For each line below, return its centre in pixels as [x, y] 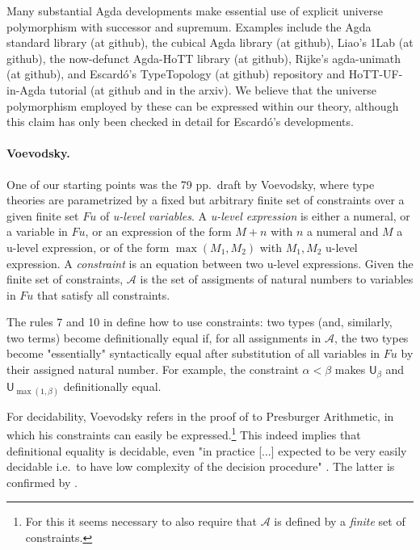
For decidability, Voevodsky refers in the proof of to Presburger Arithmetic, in [200, 416]
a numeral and [343, 231]
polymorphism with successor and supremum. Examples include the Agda [189, 26]
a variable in [37, 231]
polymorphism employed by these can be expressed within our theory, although [203, 105]
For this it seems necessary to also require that [141, 521]
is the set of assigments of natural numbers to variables [277, 279]
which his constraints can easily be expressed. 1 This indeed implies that [184, 433]
